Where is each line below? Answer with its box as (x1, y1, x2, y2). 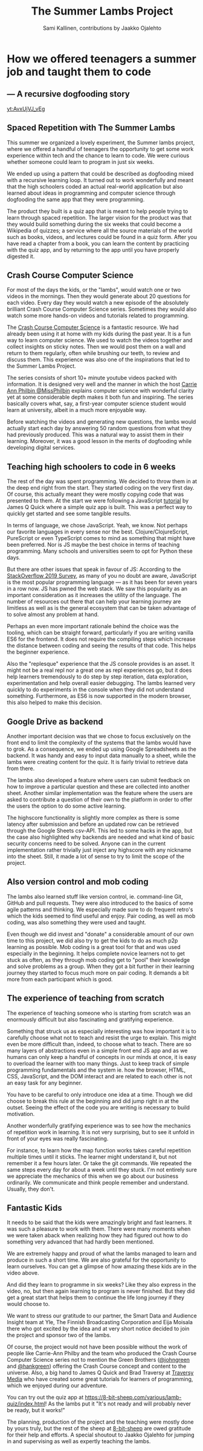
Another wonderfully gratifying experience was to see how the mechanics (7, 1121, 191, 1129)
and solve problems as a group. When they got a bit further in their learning (7, 962, 195, 970)
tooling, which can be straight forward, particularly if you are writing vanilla (7, 629, 194, 637)
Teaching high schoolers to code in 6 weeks (7, 461, 176, 472)
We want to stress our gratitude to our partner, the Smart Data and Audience (7, 1312, 197, 1319)
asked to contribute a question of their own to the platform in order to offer (7, 796, 193, 803)
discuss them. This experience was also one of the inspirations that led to (7, 356, 190, 364)
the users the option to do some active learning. (7, 802, 126, 810)
